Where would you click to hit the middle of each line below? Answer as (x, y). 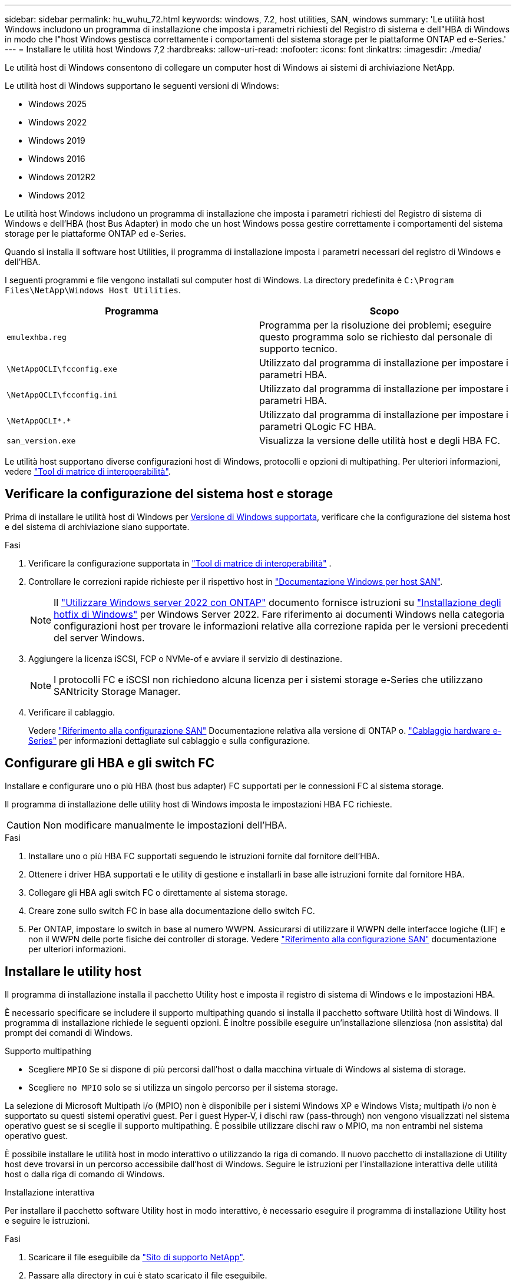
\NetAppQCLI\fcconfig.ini (62, 395)
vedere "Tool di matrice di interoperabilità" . (88, 471)
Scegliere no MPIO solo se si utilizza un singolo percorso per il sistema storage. (183, 1087)
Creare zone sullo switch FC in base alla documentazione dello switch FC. (172, 910)
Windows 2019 (57, 140)
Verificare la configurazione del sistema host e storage (169, 494)
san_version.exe (41, 441)
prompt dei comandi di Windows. (69, 1032)
